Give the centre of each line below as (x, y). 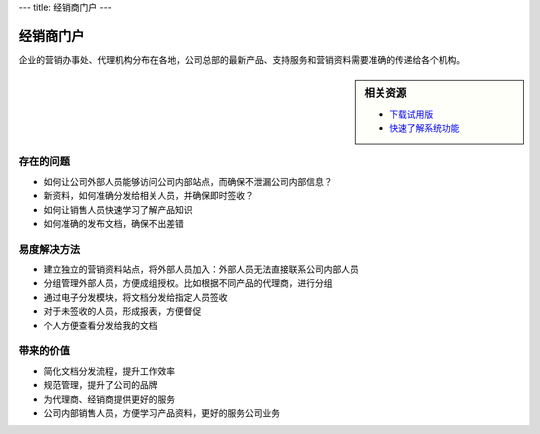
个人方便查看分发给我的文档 (100, 325)
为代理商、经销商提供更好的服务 (109, 399)
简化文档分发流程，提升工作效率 (109, 371)
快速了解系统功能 (424, 127)
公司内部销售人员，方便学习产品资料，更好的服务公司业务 (161, 412)
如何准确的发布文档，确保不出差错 (113, 223)
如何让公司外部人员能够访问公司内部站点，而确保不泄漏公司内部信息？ (188, 181)
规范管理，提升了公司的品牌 (100, 385)
